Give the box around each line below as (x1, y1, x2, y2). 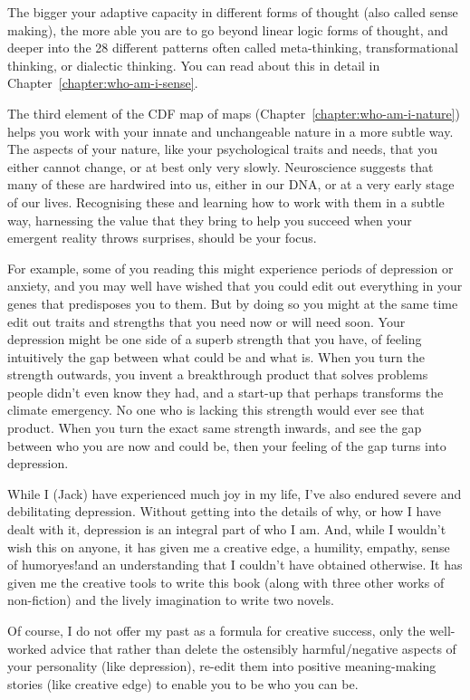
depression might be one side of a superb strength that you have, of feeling (7, 330, 422, 349)
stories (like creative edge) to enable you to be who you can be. (7, 674, 359, 693)
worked (7, 638, 47, 657)
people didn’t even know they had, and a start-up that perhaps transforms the (7, 382, 444, 401)
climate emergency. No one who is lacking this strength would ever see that (7, 400, 425, 419)
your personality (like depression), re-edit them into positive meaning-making (7, 657, 436, 676)
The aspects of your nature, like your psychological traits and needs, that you (7, 139, 437, 158)
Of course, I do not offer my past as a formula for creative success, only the (7, 621, 426, 639)
